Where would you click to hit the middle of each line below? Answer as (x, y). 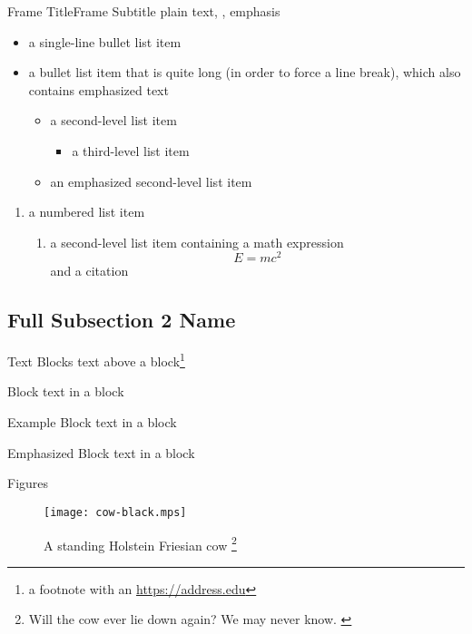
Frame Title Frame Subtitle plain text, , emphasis (144, 11)
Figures (28, 483)
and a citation (89, 271)
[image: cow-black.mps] (115, 512)
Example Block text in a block (92, 422)
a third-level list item (131, 150)
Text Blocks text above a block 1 (96, 360)
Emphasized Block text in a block (101, 452)
